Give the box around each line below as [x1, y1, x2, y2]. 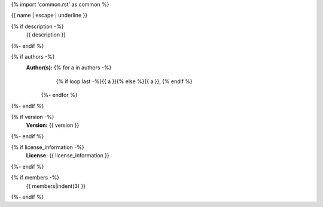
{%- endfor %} [41, 92, 78, 99]
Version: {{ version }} [26, 121, 80, 129]
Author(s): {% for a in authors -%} [26, 64, 112, 71]
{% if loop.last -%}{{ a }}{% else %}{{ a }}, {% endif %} [56, 78, 193, 85]
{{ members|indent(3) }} [26, 182, 86, 190]
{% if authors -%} [11, 53, 55, 60]
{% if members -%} [11, 174, 60, 181]
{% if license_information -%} [11, 144, 84, 151]
